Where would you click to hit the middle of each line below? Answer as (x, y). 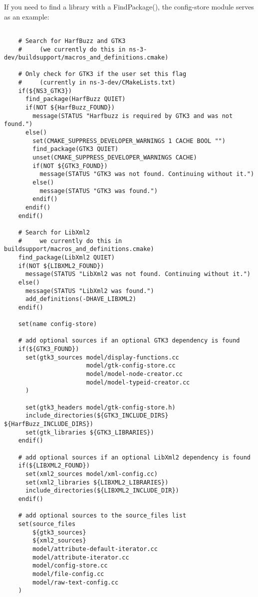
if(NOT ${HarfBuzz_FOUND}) (70, 108)
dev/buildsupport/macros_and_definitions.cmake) (86, 58)
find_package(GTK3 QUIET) (76, 149)
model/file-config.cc (68, 574)
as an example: (27, 16)
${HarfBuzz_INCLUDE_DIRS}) (49, 424)
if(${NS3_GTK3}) (45, 91)
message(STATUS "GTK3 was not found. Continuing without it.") (147, 174)
